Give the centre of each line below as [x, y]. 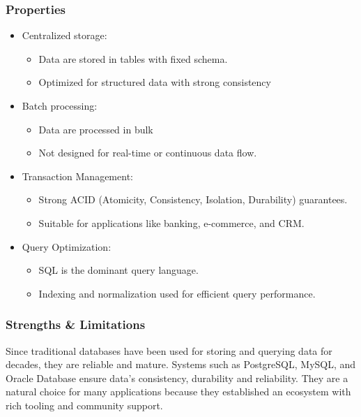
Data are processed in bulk [96, 129]
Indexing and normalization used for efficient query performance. [177, 293]
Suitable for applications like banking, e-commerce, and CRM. [171, 222]
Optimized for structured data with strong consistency [155, 82]
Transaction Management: [77, 176]
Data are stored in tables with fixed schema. [133, 58]
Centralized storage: [64, 35]
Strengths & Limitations [76, 324]
